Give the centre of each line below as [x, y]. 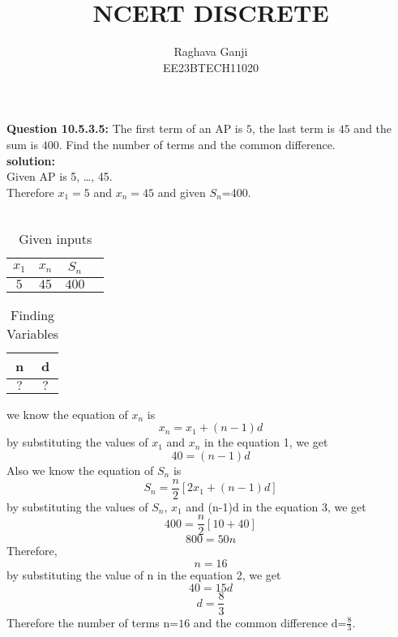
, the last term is [293, 128]
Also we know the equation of [80, 470]
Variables [33, 333]
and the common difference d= [270, 622]
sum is [23, 144]
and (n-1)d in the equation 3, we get [276, 506]
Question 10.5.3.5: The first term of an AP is [125, 128]
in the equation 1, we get [266, 442]
